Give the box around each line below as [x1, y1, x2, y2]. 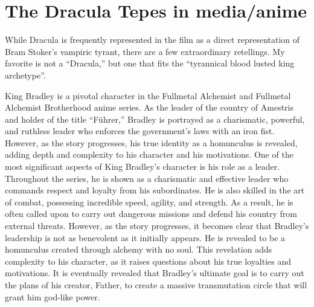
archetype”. [5, 68, 46, 81]
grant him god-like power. [5, 290, 100, 303]
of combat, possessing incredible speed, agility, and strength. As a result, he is [5, 195, 293, 208]
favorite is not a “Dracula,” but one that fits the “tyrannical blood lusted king [5, 57, 295, 69]
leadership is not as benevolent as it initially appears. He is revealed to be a [5, 231, 286, 244]
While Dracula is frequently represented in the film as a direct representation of [5, 33, 300, 46]
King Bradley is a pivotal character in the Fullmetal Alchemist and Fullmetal [5, 89, 291, 102]
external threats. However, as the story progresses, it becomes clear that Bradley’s [5, 219, 309, 232]
